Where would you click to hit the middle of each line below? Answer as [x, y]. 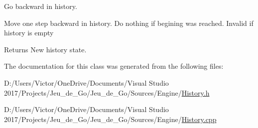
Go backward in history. [41, 6]
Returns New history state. [45, 49]
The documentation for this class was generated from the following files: [114, 66]
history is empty [29, 33]
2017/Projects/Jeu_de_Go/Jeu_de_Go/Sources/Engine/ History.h [107, 92]
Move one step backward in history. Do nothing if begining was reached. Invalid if [129, 23]
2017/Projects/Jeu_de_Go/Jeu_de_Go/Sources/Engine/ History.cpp [110, 119]
